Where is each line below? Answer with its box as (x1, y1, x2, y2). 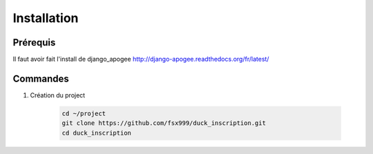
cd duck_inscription (61, 128, 131, 137)
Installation (12, 10, 79, 26)
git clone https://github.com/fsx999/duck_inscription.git (61, 119, 266, 127)
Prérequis (12, 37, 56, 48)
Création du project (30, 90, 86, 99)
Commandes (12, 73, 69, 84)
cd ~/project (61, 109, 106, 117)
